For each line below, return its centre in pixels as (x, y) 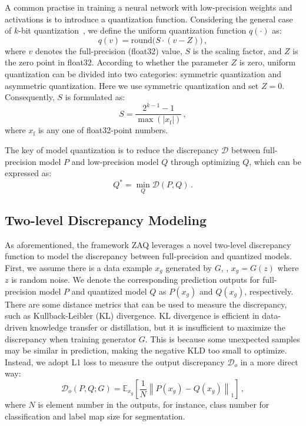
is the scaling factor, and (237, 50)
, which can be (275, 161)
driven (16, 327)
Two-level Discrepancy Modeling (106, 219)
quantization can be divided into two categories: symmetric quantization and (143, 73)
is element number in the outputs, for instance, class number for (154, 404)
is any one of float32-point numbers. (103, 130)
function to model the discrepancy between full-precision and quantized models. (148, 256)
